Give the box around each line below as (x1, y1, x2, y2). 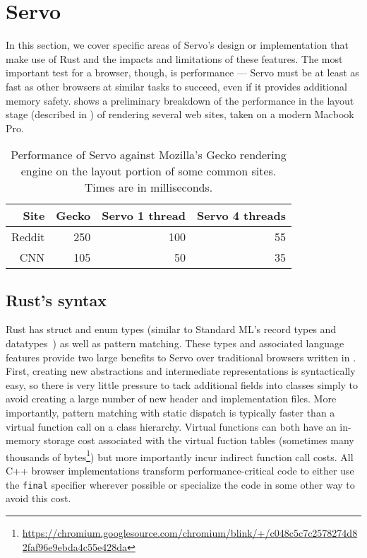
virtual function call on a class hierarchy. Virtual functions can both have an (6, 419, 337, 434)
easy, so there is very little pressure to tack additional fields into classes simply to (6, 377, 359, 392)
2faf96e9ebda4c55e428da (22, 539, 127, 554)
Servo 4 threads (196, 207, 286, 224)
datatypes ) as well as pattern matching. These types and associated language (6, 336, 344, 351)
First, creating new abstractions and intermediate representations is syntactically (6, 364, 356, 378)
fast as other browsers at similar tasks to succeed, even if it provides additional (6, 79, 347, 93)
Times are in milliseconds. (84, 179, 213, 196)
